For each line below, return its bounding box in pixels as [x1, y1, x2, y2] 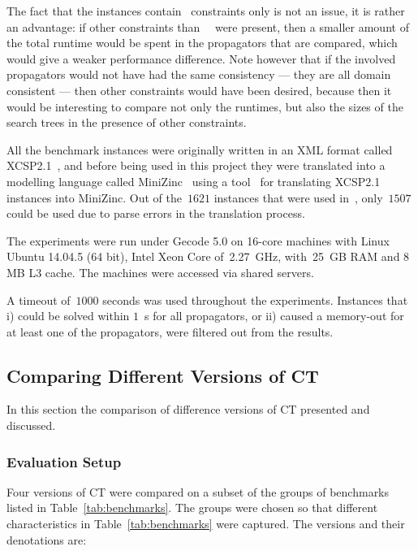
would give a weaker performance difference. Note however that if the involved [6, 50, 396, 67]
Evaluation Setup [6, 451, 122, 471]
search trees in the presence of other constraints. [6, 114, 247, 131]
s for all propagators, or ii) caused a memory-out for [144, 307, 404, 324]
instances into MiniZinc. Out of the [6, 189, 183, 206]
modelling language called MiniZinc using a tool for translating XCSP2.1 [6, 172, 381, 189]
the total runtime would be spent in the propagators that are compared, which [6, 34, 398, 51]
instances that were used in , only [213, 189, 383, 206]
